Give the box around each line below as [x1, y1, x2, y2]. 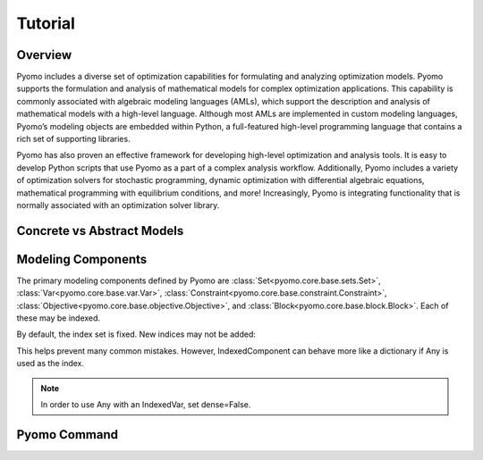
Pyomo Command [16, 427, 119, 442]
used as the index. [16, 358, 85, 369]
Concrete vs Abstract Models [16, 223, 184, 238]
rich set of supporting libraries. [16, 134, 131, 145]
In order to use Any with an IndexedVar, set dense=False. [40, 399, 251, 410]
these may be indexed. [16, 313, 101, 323]
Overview [16, 47, 72, 63]
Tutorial [16, 13, 76, 33]
